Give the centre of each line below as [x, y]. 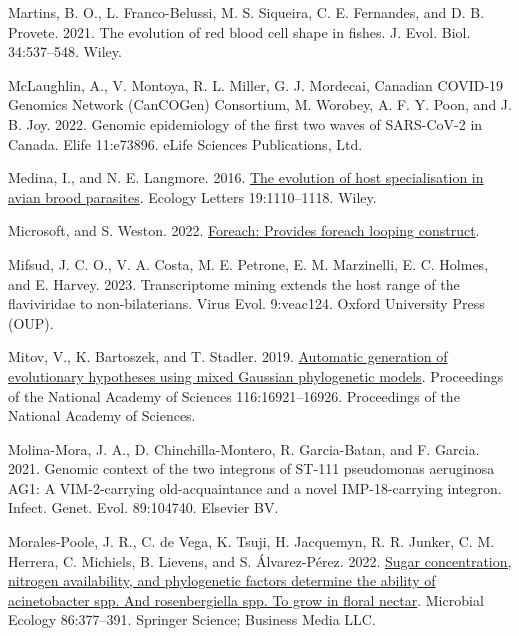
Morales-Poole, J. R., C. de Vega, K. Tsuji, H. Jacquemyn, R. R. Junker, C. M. [251, 541]
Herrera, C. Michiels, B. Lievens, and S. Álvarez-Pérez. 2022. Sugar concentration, [260, 560]
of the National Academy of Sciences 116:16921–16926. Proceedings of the [234, 395]
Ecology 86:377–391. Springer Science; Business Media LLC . [192, 619]
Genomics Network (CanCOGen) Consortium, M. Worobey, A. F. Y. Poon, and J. [260, 104]
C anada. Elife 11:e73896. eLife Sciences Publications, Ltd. [185, 143]
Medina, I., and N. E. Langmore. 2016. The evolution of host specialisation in [246, 177]
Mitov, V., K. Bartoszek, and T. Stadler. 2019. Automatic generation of [228, 356]
